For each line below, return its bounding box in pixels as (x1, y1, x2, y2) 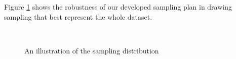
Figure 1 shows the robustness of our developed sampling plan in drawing (4, 2, 232, 12)
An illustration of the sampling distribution (24, 45, 159, 55)
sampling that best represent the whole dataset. (4, 11, 152, 22)
